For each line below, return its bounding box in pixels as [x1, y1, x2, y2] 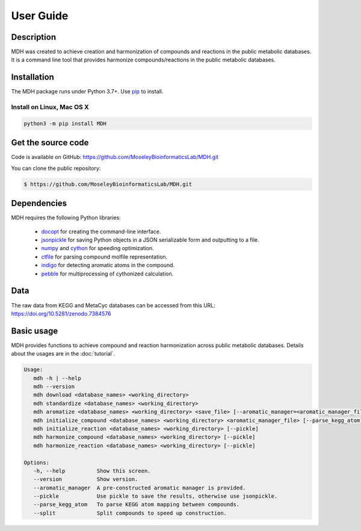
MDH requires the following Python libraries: [11, 214, 122, 221]
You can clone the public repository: [11, 165, 101, 172]
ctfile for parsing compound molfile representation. [41, 253, 168, 260]
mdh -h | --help [33, 374, 81, 382]
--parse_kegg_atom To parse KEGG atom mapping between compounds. [33, 501, 240, 508]
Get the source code [11, 137, 89, 148]
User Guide [11, 9, 69, 22]
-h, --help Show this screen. [33, 467, 151, 474]
